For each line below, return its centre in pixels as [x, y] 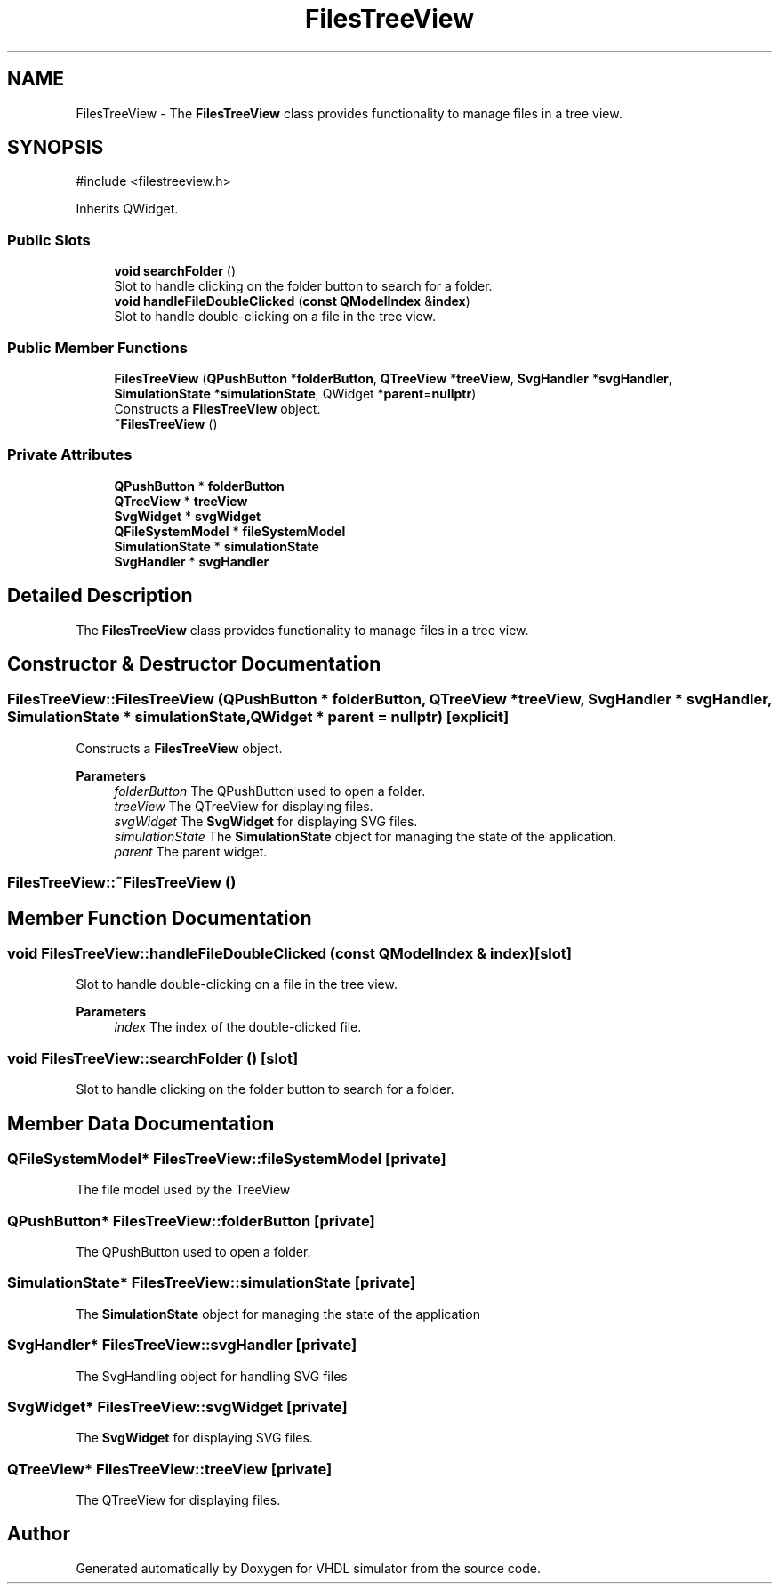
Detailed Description [100, 596]
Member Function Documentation [160, 918]
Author [39, 1534]
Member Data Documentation [141, 1123]
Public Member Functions [97, 347]
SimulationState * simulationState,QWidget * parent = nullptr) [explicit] [258, 717]
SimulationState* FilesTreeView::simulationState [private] [212, 1283]
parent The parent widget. [191, 851]
